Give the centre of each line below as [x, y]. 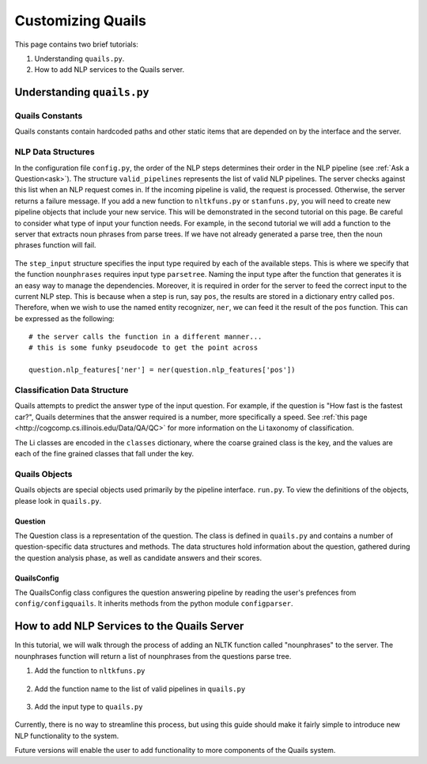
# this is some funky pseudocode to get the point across [144, 348]
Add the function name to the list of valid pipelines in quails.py [140, 689]
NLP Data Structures [55, 152]
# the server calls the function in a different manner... [145, 337]
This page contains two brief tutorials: [76, 44]
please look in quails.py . [58, 501]
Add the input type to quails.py [89, 706]
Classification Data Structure [72, 390]
